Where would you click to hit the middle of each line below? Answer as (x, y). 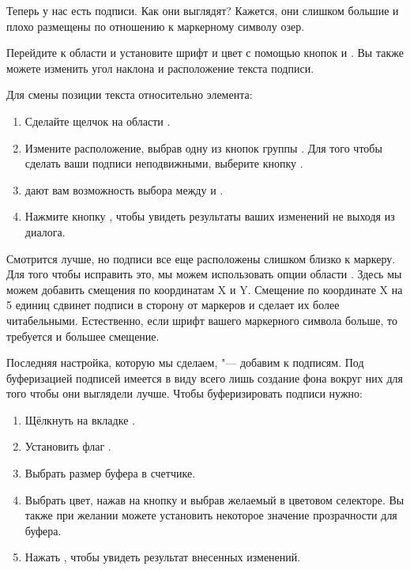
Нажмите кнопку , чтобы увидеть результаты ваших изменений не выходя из (210, 216)
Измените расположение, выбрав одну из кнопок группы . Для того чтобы (203, 147)
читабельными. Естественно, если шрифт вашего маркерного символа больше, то (202, 320)
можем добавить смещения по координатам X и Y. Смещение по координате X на (205, 289)
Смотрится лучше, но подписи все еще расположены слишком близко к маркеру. (201, 258)
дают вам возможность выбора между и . (124, 189)
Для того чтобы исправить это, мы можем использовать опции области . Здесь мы (204, 274)
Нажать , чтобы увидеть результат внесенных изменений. (163, 557)
